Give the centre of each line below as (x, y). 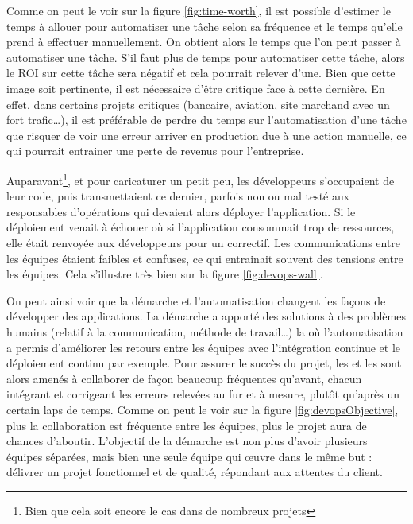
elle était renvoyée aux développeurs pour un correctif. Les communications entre (204, 242)
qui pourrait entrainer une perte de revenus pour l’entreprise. (155, 151)
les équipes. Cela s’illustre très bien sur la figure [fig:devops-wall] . (165, 274)
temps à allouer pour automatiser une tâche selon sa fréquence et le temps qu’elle (205, 26)
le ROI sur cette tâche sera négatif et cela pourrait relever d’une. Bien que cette (201, 73)
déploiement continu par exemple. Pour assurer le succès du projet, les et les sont (204, 363)
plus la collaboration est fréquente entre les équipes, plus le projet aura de (187, 425)
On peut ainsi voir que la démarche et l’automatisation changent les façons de (196, 300)
